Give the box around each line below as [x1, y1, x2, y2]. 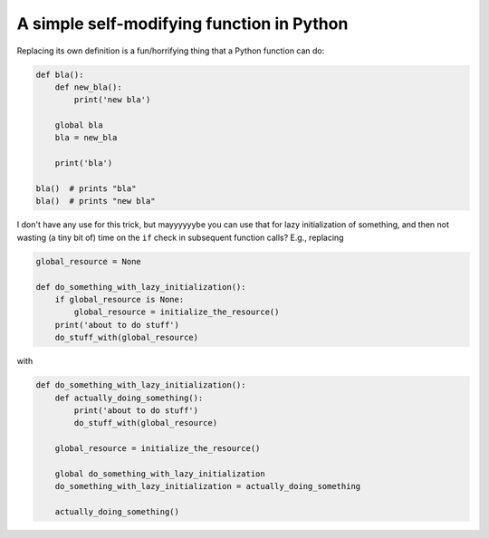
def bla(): [35, 69, 84, 80]
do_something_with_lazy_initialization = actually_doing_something [54, 481, 361, 492]
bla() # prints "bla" [35, 184, 137, 194]
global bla [54, 120, 103, 130]
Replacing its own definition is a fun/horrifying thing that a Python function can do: [16, 45, 325, 56]
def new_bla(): [54, 82, 122, 92]
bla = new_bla [54, 132, 118, 143]
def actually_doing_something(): [54, 392, 204, 403]
